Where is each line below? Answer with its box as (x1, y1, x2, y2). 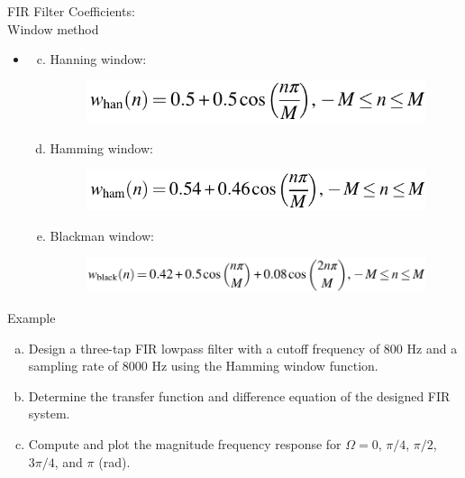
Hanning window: (50, 50, 147, 69)
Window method (7, 19, 99, 38)
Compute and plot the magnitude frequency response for (28, 435, 342, 454)
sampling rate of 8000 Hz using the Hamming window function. (28, 356, 378, 375)
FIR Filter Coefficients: (7, 2, 135, 20)
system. (28, 404, 70, 423)
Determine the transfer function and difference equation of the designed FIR (28, 386, 451, 405)
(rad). (98, 452, 131, 471)
